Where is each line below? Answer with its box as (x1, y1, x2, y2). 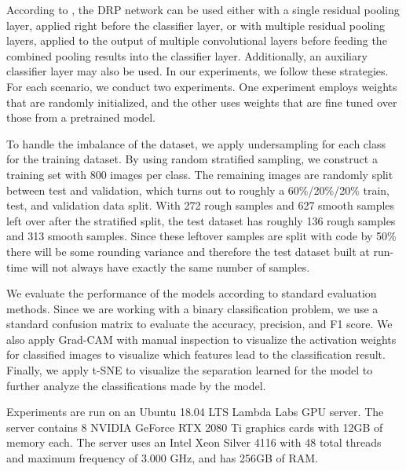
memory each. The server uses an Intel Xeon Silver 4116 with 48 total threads (6, 434, 382, 451)
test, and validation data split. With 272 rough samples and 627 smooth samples (6, 197, 395, 214)
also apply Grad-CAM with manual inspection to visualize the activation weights (6, 330, 397, 347)
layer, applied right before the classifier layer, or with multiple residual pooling (6, 16, 385, 33)
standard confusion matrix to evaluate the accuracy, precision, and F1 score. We (6, 316, 393, 332)
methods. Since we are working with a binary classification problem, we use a (6, 300, 379, 316)
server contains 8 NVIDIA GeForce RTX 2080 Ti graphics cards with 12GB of (6, 418, 383, 435)
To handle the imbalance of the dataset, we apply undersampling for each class (6, 135, 386, 152)
